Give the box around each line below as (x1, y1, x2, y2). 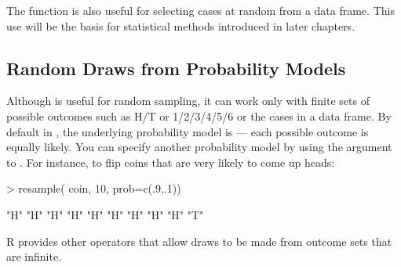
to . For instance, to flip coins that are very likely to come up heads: (6, 153, 335, 170)
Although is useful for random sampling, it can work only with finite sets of (6, 92, 370, 109)
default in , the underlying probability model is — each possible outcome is (6, 123, 369, 139)
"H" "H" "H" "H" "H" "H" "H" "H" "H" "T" (6, 206, 204, 222)
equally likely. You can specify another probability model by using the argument (6, 139, 392, 155)
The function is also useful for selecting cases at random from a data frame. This (6, 2, 395, 18)
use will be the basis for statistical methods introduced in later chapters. (6, 17, 355, 34)
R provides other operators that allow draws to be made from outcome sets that (6, 233, 392, 249)
